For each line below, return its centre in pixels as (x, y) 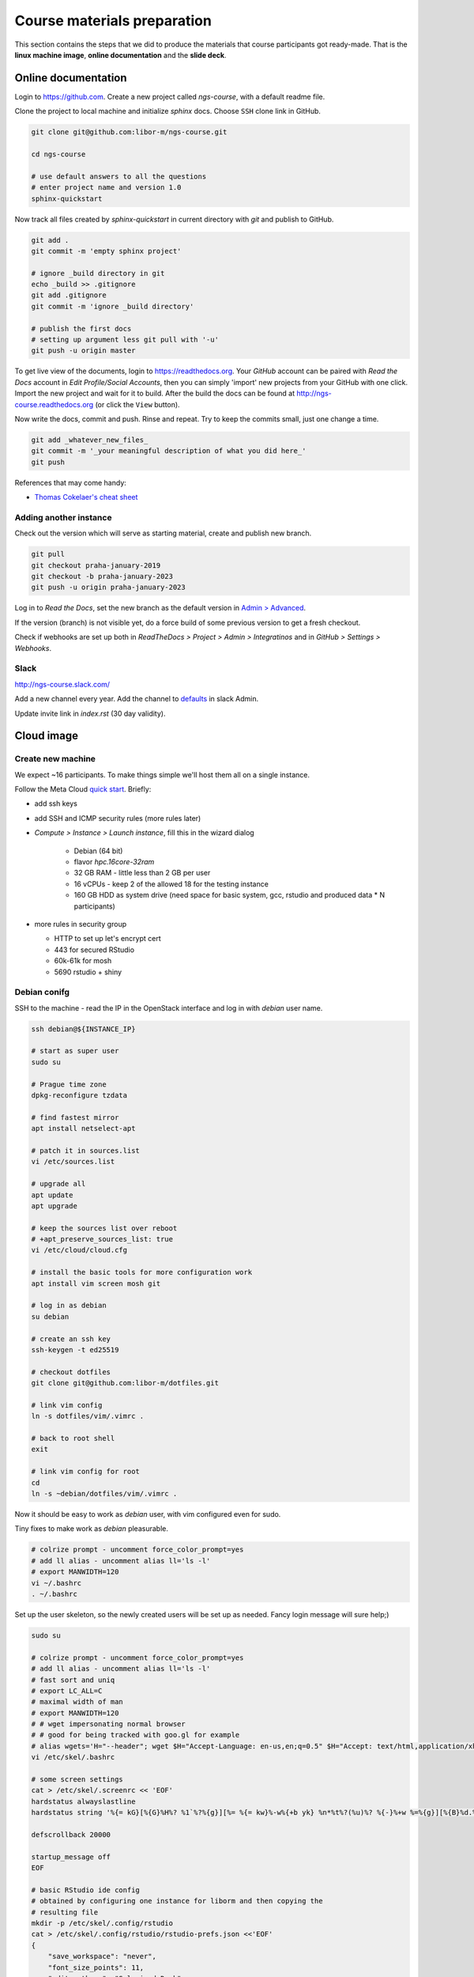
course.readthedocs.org (54, 404)
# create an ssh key (71, 1339)
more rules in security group (80, 924)
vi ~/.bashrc (56, 1583)
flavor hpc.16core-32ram (114, 862)
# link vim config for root (85, 1472)
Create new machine (55, 759)
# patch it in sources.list (85, 1150)
